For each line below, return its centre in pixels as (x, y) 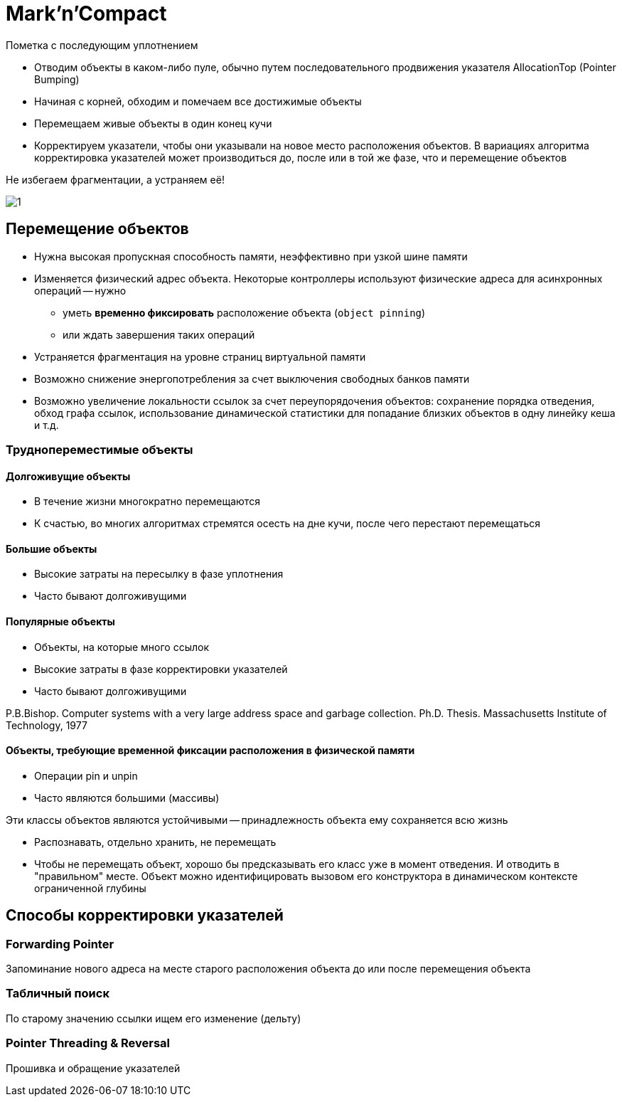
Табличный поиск (58, 994)
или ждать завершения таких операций (159, 334)
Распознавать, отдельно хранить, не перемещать (155, 842)
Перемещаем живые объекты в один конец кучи (153, 123)
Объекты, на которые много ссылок (122, 647)
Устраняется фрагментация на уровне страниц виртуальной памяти (200, 356)
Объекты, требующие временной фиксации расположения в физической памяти (210, 751)
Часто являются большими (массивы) (127, 798)
